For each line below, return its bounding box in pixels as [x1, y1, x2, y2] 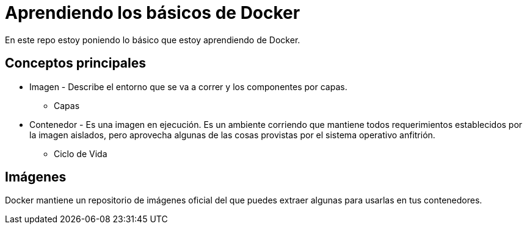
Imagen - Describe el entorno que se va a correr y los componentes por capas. [29, 81, 347, 92]
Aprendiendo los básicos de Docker [5, 2, 300, 23]
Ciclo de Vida [54, 148, 107, 159]
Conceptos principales [5, 55, 146, 71]
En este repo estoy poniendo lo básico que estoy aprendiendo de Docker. [5, 34, 300, 45]
